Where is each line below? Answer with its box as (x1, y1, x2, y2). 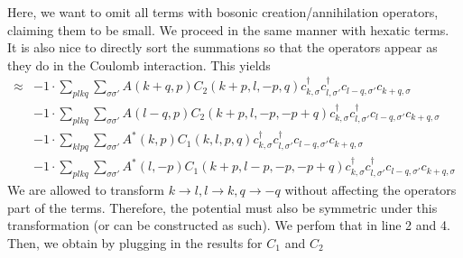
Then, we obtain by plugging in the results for (7, 233, 263, 252)
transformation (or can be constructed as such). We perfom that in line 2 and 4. (7, 216, 450, 235)
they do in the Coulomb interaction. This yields (7, 55, 271, 74)
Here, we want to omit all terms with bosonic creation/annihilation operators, (7, 3, 439, 21)
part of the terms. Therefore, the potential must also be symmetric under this (7, 198, 438, 217)
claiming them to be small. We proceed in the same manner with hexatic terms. (7, 20, 449, 39)
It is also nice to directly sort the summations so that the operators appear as (7, 38, 438, 57)
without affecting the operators (284, 180, 457, 198)
